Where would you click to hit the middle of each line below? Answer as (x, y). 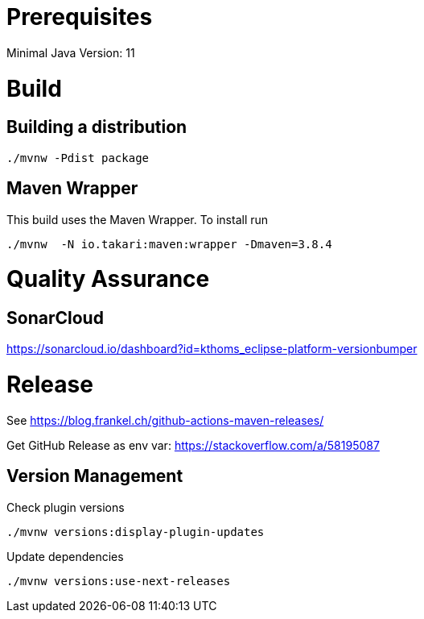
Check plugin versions (66, 507)
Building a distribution (97, 127)
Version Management (95, 476)
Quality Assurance (108, 279)
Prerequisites (80, 17)
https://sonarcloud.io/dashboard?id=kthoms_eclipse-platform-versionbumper (212, 349)
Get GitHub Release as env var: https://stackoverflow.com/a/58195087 (193, 445)
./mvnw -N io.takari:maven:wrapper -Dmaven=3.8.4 (169, 244)
